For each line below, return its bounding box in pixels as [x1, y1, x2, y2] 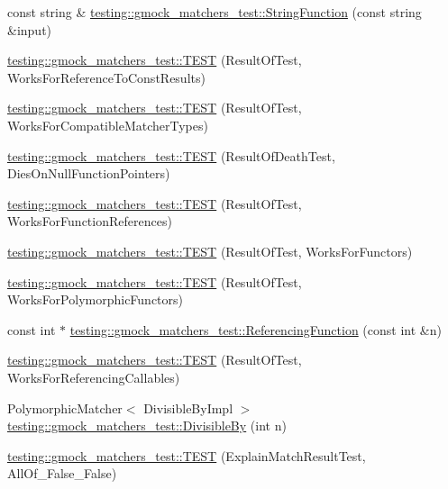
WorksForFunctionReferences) [7, 212, 172, 231]
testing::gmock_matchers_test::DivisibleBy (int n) [7, 416, 287, 435]
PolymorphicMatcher [7, 398, 123, 417]
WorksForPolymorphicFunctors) [7, 290, 184, 309]
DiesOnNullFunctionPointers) [7, 164, 170, 183]
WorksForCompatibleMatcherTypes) [7, 115, 208, 134]
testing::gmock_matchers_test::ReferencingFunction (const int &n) [69, 320, 442, 339]
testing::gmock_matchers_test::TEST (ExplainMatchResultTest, [7, 446, 366, 465]
